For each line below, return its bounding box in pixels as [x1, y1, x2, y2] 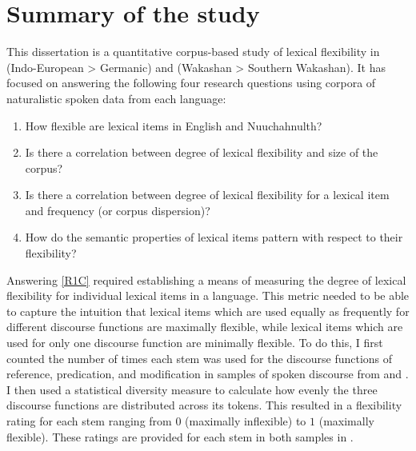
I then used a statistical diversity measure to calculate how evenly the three [6, 381, 378, 397]
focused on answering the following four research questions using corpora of [6, 74, 376, 91]
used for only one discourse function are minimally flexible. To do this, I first [6, 334, 383, 351]
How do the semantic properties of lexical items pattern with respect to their [25, 229, 403, 245]
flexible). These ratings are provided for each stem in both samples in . [6, 428, 354, 445]
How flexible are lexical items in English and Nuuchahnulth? [25, 117, 322, 134]
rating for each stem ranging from [6, 413, 172, 429]
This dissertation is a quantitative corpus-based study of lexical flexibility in [6, 43, 380, 60]
